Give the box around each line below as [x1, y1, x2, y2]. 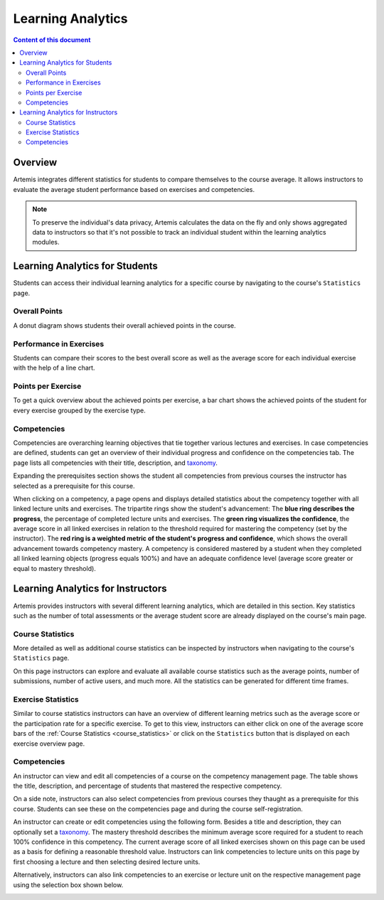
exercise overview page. [13, 739, 85, 748]
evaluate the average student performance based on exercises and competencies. [13, 185, 255, 193]
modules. [32, 238, 60, 247]
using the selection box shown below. [13, 880, 124, 889]
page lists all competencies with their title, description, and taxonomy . [13, 459, 218, 467]
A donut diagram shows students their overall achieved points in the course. [13, 321, 236, 330]
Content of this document [13, 36, 91, 44]
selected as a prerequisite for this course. [13, 481, 135, 490]
